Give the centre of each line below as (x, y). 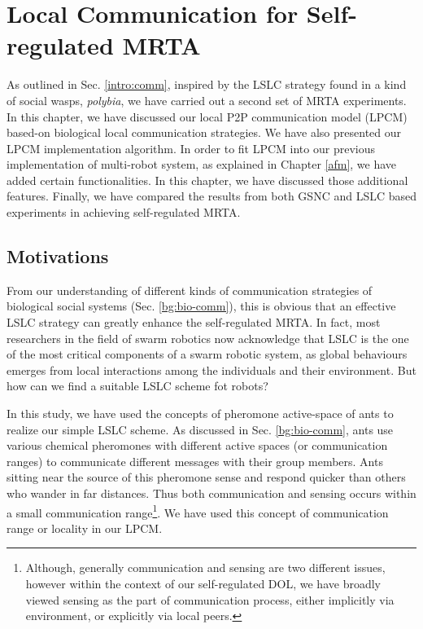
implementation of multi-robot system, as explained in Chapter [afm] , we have (202, 164)
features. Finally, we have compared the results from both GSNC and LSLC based (211, 196)
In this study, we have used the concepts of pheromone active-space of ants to (200, 413)
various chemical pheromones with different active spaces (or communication (197, 445)
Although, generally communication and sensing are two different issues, (205, 567)
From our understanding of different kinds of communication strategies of (190, 290)
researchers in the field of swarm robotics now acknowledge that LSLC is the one (208, 338)
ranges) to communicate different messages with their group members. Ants (195, 461)
